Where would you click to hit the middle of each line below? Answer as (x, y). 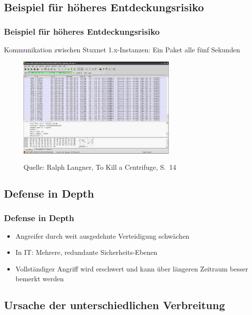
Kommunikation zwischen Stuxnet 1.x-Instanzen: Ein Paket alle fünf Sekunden (122, 49)
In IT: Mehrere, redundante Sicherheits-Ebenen (86, 252)
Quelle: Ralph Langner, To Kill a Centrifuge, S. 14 (100, 167)
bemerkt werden (40, 278)
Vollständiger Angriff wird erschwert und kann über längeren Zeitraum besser (132, 269)
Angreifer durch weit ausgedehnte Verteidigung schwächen (103, 236)
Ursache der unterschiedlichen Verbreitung (115, 304)
